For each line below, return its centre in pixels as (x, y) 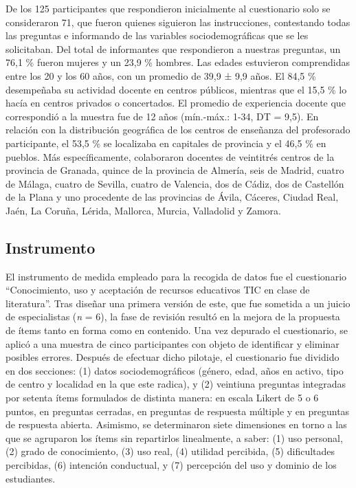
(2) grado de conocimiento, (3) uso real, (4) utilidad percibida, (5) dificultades (170, 451)
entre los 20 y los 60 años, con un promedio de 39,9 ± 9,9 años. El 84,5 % (161, 75)
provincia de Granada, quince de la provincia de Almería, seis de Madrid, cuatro (175, 170)
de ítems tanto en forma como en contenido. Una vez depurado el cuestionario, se (177, 330)
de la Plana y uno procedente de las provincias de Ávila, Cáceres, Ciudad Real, (172, 197)
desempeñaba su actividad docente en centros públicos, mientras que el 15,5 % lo (176, 89)
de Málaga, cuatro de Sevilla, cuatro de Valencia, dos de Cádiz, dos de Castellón (175, 183)
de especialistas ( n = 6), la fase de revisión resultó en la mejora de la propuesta (173, 317)
